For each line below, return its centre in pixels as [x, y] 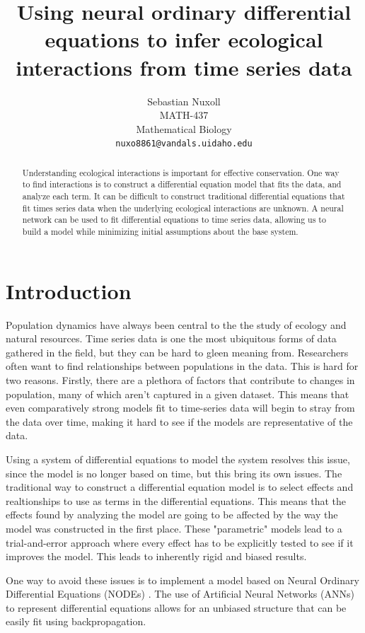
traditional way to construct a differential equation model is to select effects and [180, 487]
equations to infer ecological [184, 39]
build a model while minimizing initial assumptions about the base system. [160, 232]
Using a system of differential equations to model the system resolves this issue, [178, 459]
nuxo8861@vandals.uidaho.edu [184, 144]
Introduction [69, 290]
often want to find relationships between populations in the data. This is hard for [182, 366]
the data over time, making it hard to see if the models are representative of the [179, 421]
